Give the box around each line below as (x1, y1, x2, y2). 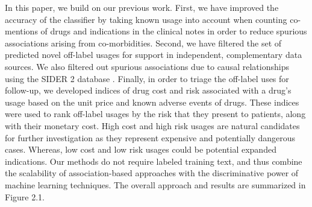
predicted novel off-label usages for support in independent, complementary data (5, 48, 302, 61)
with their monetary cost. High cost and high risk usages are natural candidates (5, 119, 300, 132)
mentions (5, 25, 38, 37)
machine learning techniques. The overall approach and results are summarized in (5, 178, 306, 191)
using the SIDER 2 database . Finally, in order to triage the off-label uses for (5, 72, 289, 84)
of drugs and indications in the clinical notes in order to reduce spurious (40, 25, 307, 37)
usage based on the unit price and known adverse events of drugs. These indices (5, 95, 299, 108)
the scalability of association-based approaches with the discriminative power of (5, 167, 299, 179)
